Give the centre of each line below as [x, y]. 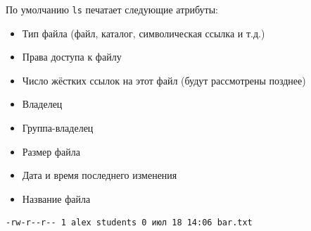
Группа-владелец [58, 128]
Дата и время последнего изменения [100, 175]
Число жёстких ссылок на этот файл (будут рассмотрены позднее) [164, 80]
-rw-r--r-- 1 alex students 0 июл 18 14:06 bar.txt [129, 223]
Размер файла [51, 151]
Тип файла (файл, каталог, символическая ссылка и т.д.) [144, 33]
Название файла [56, 198]
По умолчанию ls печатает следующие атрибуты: [112, 9]
